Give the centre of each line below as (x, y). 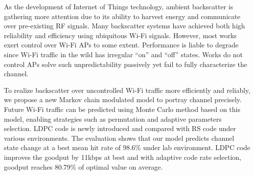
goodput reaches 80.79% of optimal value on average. (83, 166)
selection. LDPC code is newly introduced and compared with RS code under (120, 128)
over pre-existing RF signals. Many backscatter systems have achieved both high (125, 26)
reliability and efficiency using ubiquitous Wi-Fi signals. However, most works (120, 35)
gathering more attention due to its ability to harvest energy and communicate (122, 16)
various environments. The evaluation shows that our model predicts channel (119, 138)
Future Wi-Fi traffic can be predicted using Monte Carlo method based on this (122, 109)
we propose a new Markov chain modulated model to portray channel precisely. (123, 99)
